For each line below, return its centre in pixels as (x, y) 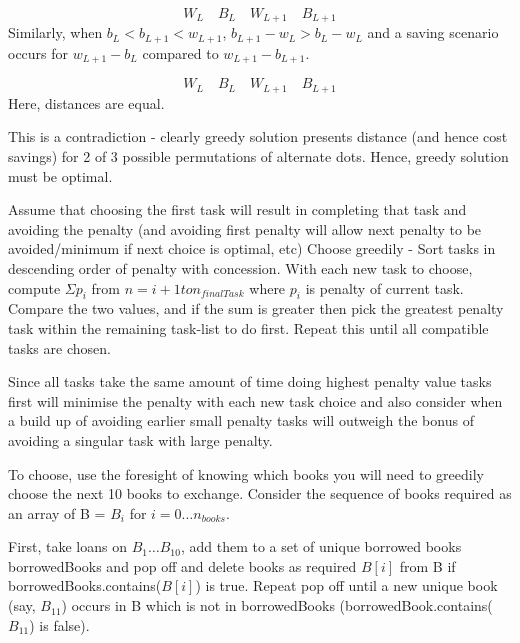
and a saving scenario (433, 32)
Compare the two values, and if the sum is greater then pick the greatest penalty (256, 308)
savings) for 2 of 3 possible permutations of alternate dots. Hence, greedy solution (258, 156)
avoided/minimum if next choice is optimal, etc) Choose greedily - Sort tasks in (252, 248)
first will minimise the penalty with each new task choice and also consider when (255, 400)
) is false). (59, 624)
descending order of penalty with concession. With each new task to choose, (240, 267)
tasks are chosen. (59, 347)
